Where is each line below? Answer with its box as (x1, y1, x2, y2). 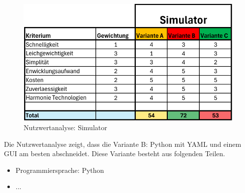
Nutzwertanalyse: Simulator (24, 122, 107, 133)
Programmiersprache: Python (15, 165, 104, 175)
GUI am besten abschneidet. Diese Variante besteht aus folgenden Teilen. (4, 148, 225, 159)
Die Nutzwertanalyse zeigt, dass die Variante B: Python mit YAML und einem (4, 138, 242, 149)
